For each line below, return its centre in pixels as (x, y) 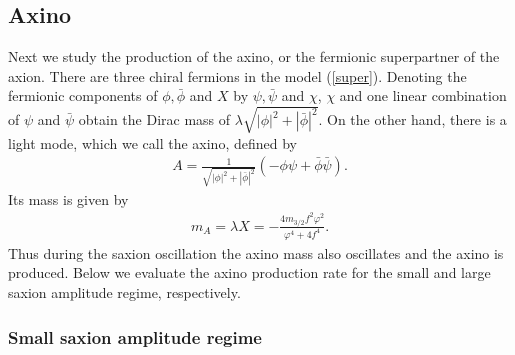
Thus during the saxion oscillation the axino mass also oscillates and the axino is (256, 252)
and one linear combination (423, 95)
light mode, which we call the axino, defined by (152, 142)
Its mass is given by (68, 198)
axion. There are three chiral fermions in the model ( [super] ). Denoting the (237, 75)
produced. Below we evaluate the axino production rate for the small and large (249, 272)
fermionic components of (83, 95)
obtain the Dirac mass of (154, 119)
